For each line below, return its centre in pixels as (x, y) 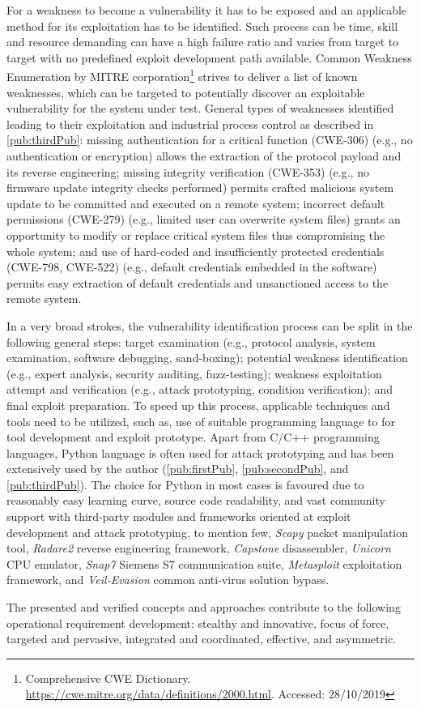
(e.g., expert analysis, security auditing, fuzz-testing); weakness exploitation (194, 373)
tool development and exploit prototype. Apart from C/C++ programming (193, 437)
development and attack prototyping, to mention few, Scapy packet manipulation (208, 532)
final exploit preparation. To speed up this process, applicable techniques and (198, 405)
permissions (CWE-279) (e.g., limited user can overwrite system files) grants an (204, 219)
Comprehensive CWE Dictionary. (108, 678)
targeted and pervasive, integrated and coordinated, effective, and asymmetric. (202, 639)
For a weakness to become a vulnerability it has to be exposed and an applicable (207, 10)
